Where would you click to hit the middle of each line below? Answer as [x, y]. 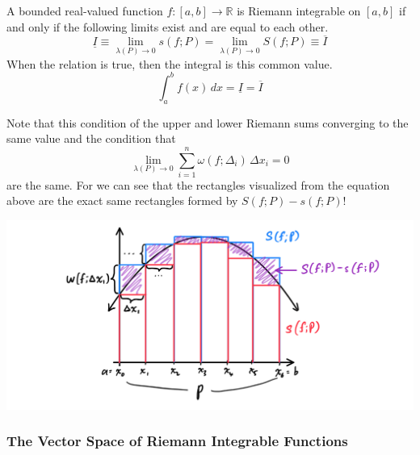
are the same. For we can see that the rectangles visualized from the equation [198, 184]
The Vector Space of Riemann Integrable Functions [177, 441]
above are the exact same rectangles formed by [122, 200]
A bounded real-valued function [85, 10]
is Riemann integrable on [299, 10]
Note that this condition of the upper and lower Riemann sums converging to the [208, 122]
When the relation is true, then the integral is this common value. [170, 63]
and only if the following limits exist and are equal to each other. [168, 26]
